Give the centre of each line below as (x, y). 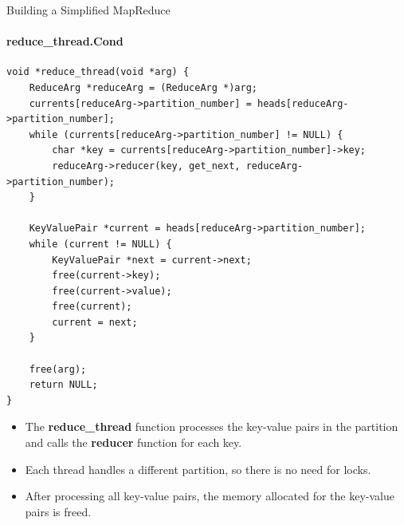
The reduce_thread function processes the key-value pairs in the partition (212, 426)
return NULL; (63, 385)
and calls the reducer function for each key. (133, 442)
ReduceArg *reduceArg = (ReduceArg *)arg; (143, 87)
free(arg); (58, 369)
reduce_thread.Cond (65, 41)
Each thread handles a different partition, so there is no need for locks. (198, 469)
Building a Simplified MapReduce (88, 10)
